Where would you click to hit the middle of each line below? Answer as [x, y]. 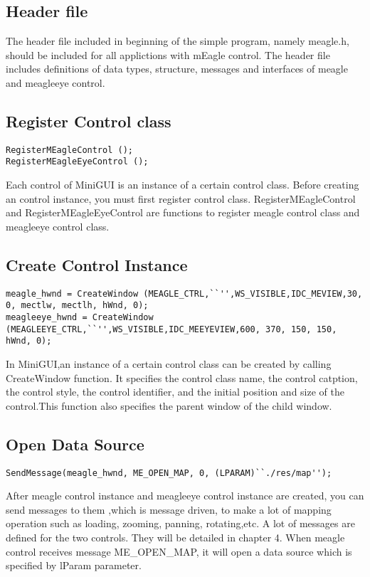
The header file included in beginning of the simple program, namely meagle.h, [178, 41]
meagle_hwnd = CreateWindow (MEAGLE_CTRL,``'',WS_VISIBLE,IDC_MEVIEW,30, [184, 293]
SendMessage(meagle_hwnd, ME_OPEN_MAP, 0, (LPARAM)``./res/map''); [169, 473]
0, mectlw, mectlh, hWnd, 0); [77, 306]
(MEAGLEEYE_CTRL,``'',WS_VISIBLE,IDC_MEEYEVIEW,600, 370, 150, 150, [171, 329]
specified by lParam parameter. [74, 565]
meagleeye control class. [58, 226]
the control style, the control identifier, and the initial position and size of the [175, 392]
